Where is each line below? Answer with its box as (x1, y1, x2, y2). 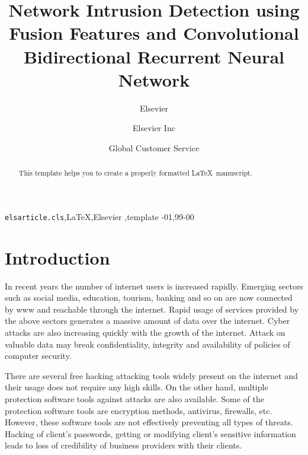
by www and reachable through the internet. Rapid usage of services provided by (5, 303, 299, 315)
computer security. (5, 349, 72, 362)
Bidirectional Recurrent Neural (23, 44, 285, 68)
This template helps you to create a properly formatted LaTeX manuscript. (18, 168, 253, 178)
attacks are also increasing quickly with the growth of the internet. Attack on (5, 326, 285, 339)
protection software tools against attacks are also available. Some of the (5, 393, 264, 405)
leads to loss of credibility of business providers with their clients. (5, 439, 242, 451)
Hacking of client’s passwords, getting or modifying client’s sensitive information (5, 427, 296, 440)
